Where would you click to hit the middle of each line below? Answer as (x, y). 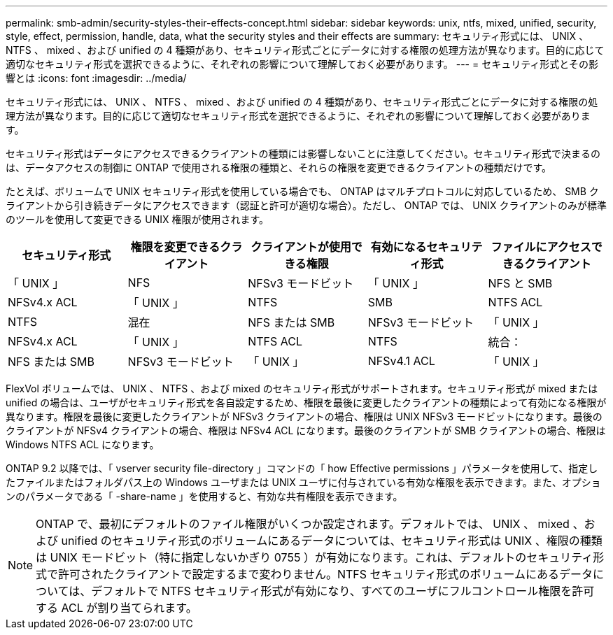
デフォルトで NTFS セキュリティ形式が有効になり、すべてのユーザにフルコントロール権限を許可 (343, 591)
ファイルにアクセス (541, 247)
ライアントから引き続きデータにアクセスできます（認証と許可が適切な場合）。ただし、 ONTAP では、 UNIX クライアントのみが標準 (306, 205)
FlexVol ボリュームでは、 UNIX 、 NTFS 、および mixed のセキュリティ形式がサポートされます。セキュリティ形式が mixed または (302, 388)
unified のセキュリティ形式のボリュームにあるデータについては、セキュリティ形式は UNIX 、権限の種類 (332, 541)
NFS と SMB (520, 283)
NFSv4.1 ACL (401, 361)
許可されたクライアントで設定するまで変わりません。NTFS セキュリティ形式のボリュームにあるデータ (326, 574)
